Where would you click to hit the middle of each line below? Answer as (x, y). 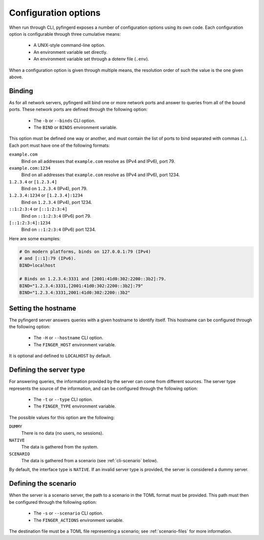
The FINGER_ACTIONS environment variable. (79, 520)
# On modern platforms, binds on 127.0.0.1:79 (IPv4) (85, 251)
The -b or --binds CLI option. (65, 120)
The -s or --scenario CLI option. (68, 513)
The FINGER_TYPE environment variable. (75, 406)
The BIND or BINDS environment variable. (75, 127)
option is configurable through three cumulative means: (65, 34)
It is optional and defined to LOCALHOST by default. (60, 356)
